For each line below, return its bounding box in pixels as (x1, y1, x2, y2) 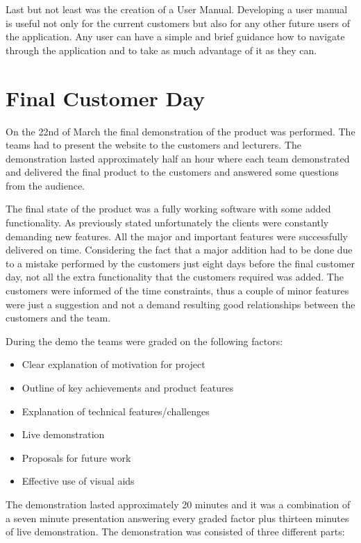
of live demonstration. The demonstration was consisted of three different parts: (6, 524, 345, 539)
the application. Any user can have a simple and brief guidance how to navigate (6, 29, 345, 44)
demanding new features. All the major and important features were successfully (6, 228, 348, 243)
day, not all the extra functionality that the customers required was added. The (6, 269, 344, 284)
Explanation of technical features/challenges (22, 403, 210, 418)
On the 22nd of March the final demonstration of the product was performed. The (6, 124, 355, 138)
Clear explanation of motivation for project (22, 357, 205, 371)
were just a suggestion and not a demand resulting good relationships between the (6, 296, 355, 311)
